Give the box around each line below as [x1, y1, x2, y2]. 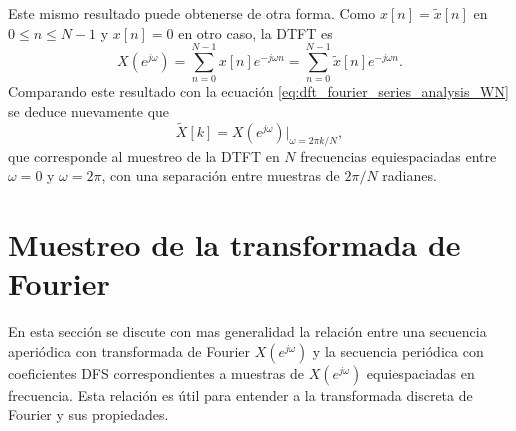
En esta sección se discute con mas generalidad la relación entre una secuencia [8, 321, 487, 342]
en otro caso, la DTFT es [178, 22, 333, 43]
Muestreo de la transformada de [8, 223, 461, 264]
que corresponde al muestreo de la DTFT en [8, 145, 280, 166]
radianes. [382, 165, 437, 186]
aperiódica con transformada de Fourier [8, 340, 251, 361]
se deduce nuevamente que [8, 100, 170, 121]
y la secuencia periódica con [312, 340, 484, 361]
